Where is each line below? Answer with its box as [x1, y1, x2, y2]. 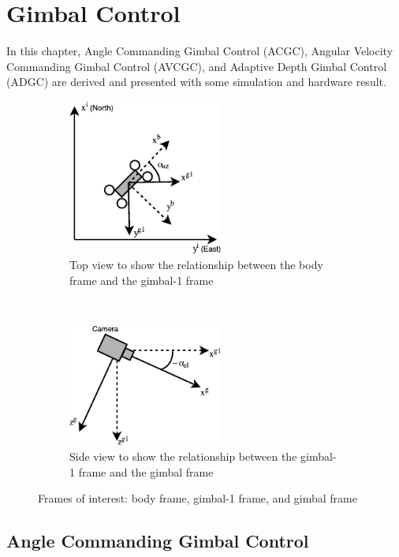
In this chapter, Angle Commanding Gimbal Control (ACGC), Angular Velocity [6, 43, 393, 59]
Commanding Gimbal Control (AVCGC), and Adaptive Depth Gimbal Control [6, 58, 387, 74]
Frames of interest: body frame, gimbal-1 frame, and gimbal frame [38, 490, 357, 507]
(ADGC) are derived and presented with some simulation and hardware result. [6, 73, 386, 90]
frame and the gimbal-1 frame [69, 271, 214, 288]
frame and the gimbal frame [78, 463, 214, 480]
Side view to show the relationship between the [69, 448, 297, 465]
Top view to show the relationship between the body [69, 256, 323, 273]
